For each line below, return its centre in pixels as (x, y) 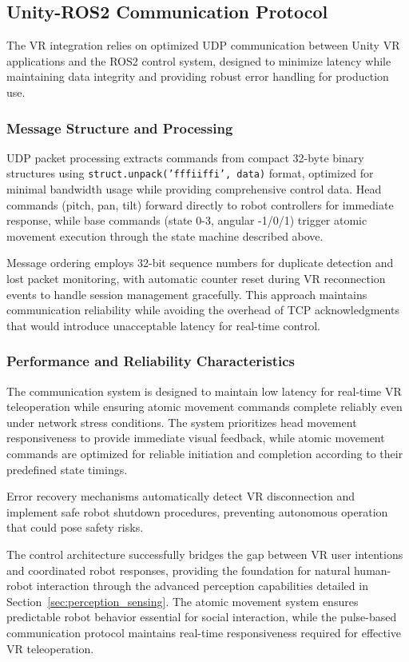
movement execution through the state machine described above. (165, 235)
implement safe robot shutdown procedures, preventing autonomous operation (197, 511)
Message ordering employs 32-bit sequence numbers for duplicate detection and (200, 263)
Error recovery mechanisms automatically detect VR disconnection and (181, 496)
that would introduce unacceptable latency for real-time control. (163, 325)
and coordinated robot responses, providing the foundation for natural (179, 570)
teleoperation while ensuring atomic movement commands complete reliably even (204, 407)
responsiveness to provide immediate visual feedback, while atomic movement (196, 438)
